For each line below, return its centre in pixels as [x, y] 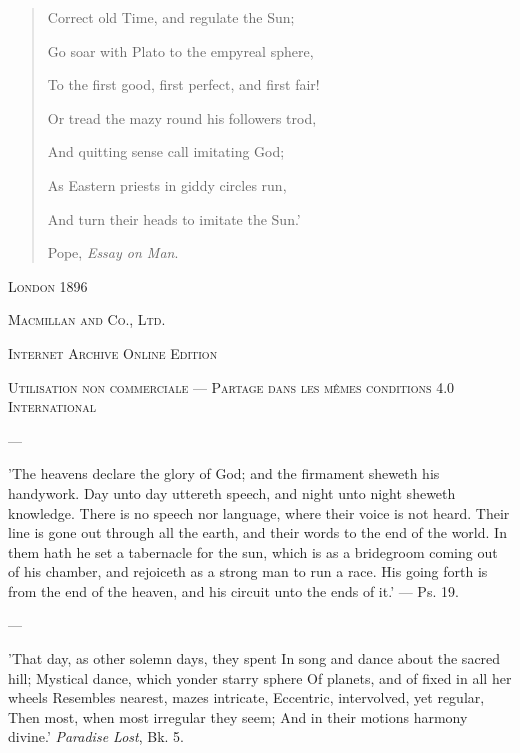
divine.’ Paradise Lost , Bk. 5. [96, 736]
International [52, 406]
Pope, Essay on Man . [113, 252]
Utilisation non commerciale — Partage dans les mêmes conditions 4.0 [231, 386]
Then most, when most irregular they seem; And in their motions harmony [238, 716]
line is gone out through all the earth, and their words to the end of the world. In [257, 532]
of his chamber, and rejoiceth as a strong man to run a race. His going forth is [248, 571]
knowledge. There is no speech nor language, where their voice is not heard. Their [259, 512]
